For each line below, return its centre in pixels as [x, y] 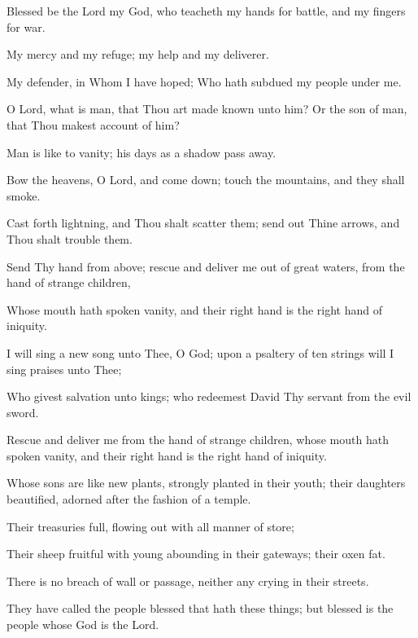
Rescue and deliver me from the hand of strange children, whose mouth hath [198, 440]
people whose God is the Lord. [83, 625]
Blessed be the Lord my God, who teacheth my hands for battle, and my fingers [206, 11]
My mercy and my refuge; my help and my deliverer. [138, 54]
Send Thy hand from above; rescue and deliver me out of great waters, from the [206, 266]
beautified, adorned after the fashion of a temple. [129, 499]
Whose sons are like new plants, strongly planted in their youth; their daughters [206, 483]
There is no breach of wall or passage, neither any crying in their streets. [188, 581]
